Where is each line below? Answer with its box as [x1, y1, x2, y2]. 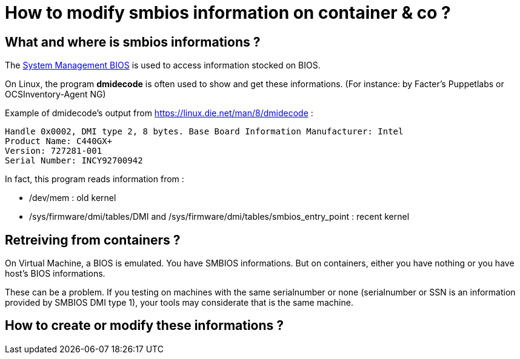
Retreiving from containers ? [5, 232, 181, 248]
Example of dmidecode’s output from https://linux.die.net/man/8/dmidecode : [5, 108, 313, 119]
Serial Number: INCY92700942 [5, 156, 143, 166]
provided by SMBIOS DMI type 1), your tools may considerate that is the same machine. [5, 297, 353, 308]
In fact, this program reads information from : [5, 174, 184, 185]
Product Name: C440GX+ [5, 136, 113, 147]
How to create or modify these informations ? [5, 318, 284, 334]
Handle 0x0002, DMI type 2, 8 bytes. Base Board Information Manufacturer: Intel [5, 127, 404, 137]
